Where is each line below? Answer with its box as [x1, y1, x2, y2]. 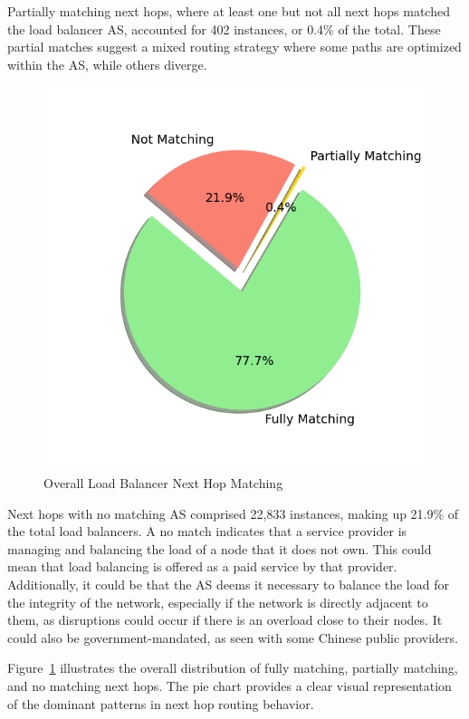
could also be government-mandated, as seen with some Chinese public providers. [7, 628, 458, 647]
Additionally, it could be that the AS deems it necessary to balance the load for [7, 574, 449, 593]
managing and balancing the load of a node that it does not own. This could [7, 539, 432, 558]
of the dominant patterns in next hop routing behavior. [7, 694, 314, 713]
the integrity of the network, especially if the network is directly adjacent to [7, 592, 428, 611]
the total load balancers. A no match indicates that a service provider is [7, 522, 407, 541]
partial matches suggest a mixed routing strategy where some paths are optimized [7, 37, 462, 56]
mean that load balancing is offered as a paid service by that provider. [7, 557, 397, 576]
